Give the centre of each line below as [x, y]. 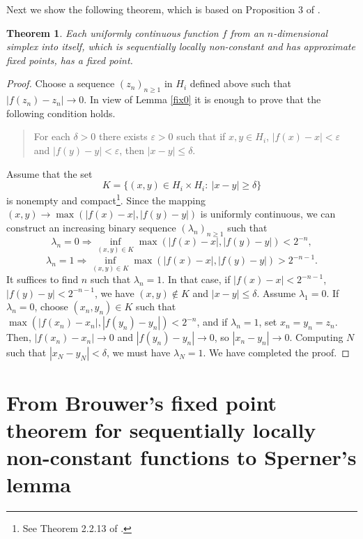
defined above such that [240, 83]
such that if [201, 136]
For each [52, 136]
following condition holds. [61, 113]
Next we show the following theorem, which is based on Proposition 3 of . [163, 9]
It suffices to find [43, 279]
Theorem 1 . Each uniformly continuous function [113, 32]
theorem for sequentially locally [161, 429]
